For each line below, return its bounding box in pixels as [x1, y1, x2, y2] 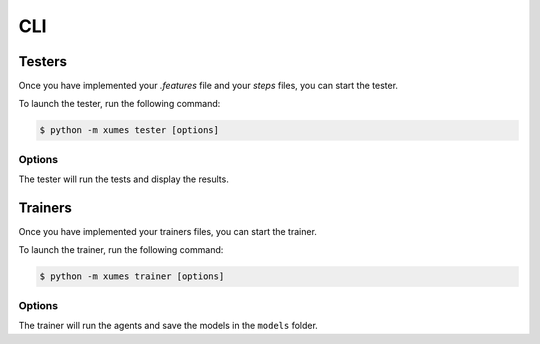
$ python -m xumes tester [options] [39, 125, 220, 136]
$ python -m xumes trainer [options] [39, 271, 225, 282]
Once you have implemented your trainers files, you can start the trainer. [18, 226, 317, 238]
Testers [18, 53, 67, 70]
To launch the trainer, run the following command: [18, 244, 224, 256]
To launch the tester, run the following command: [18, 98, 221, 110]
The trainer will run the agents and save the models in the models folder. [18, 320, 319, 332]
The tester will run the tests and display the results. [18, 173, 229, 185]
